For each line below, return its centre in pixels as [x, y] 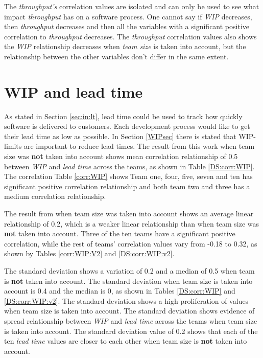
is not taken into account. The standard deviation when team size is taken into [128, 281]
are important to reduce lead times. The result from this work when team [139, 146]
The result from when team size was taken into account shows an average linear [129, 214]
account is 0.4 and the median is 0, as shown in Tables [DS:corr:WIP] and [120, 291]
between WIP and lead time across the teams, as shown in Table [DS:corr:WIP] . [129, 166]
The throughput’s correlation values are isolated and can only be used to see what [132, 6]
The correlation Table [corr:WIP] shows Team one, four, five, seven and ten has [128, 176]
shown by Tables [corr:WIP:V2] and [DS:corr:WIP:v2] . [89, 253]
